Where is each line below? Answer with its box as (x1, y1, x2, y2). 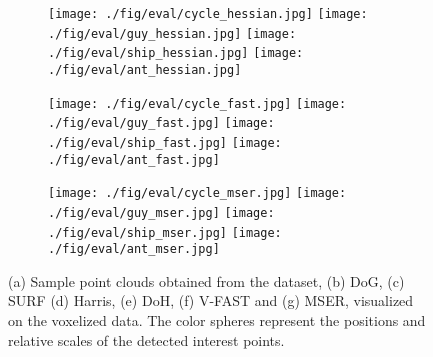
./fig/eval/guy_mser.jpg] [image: (48, 205, 275, 220)
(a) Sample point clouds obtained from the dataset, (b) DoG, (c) (8, 270, 405, 291)
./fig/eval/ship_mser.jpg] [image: (48, 225, 282, 240)
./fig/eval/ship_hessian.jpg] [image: (48, 46, 304, 61)
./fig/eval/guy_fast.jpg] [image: (48, 116, 275, 131)
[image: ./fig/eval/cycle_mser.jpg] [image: (48, 186, 347, 201)
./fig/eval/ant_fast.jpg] (48, 152, 220, 167)
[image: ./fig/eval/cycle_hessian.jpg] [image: (48, 7, 368, 21)
